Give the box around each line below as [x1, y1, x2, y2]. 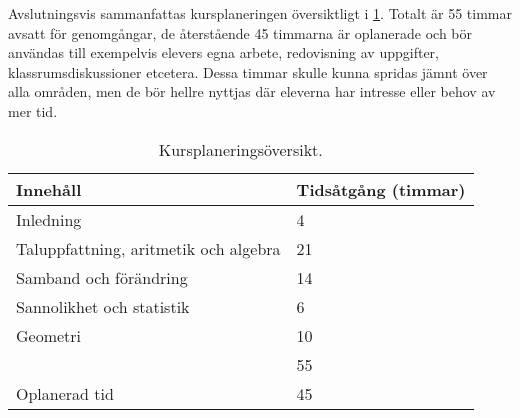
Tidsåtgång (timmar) [296, 177, 466, 201]
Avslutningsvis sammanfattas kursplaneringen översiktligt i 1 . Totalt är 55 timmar [8, 3, 512, 23]
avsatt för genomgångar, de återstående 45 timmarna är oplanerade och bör [8, 22, 472, 43]
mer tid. [8, 100, 58, 121]
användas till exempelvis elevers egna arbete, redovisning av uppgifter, [8, 42, 439, 63]
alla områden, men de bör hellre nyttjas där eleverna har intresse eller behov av [8, 81, 496, 102]
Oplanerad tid [16, 381, 114, 405]
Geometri [16, 323, 82, 347]
